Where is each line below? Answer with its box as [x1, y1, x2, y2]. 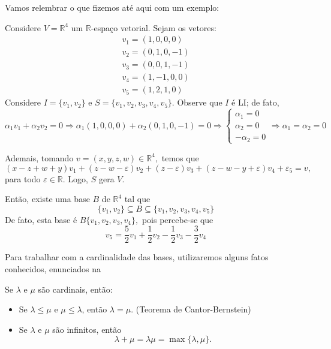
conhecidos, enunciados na [5, 262, 101, 275]
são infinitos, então [52, 323, 122, 335]
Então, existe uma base [5, 192, 90, 205]
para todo [5, 172, 41, 185]
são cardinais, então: [38, 282, 113, 295]
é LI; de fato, [231, 96, 279, 109]
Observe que [177, 96, 222, 109]
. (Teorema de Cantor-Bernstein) [131, 303, 251, 315]
